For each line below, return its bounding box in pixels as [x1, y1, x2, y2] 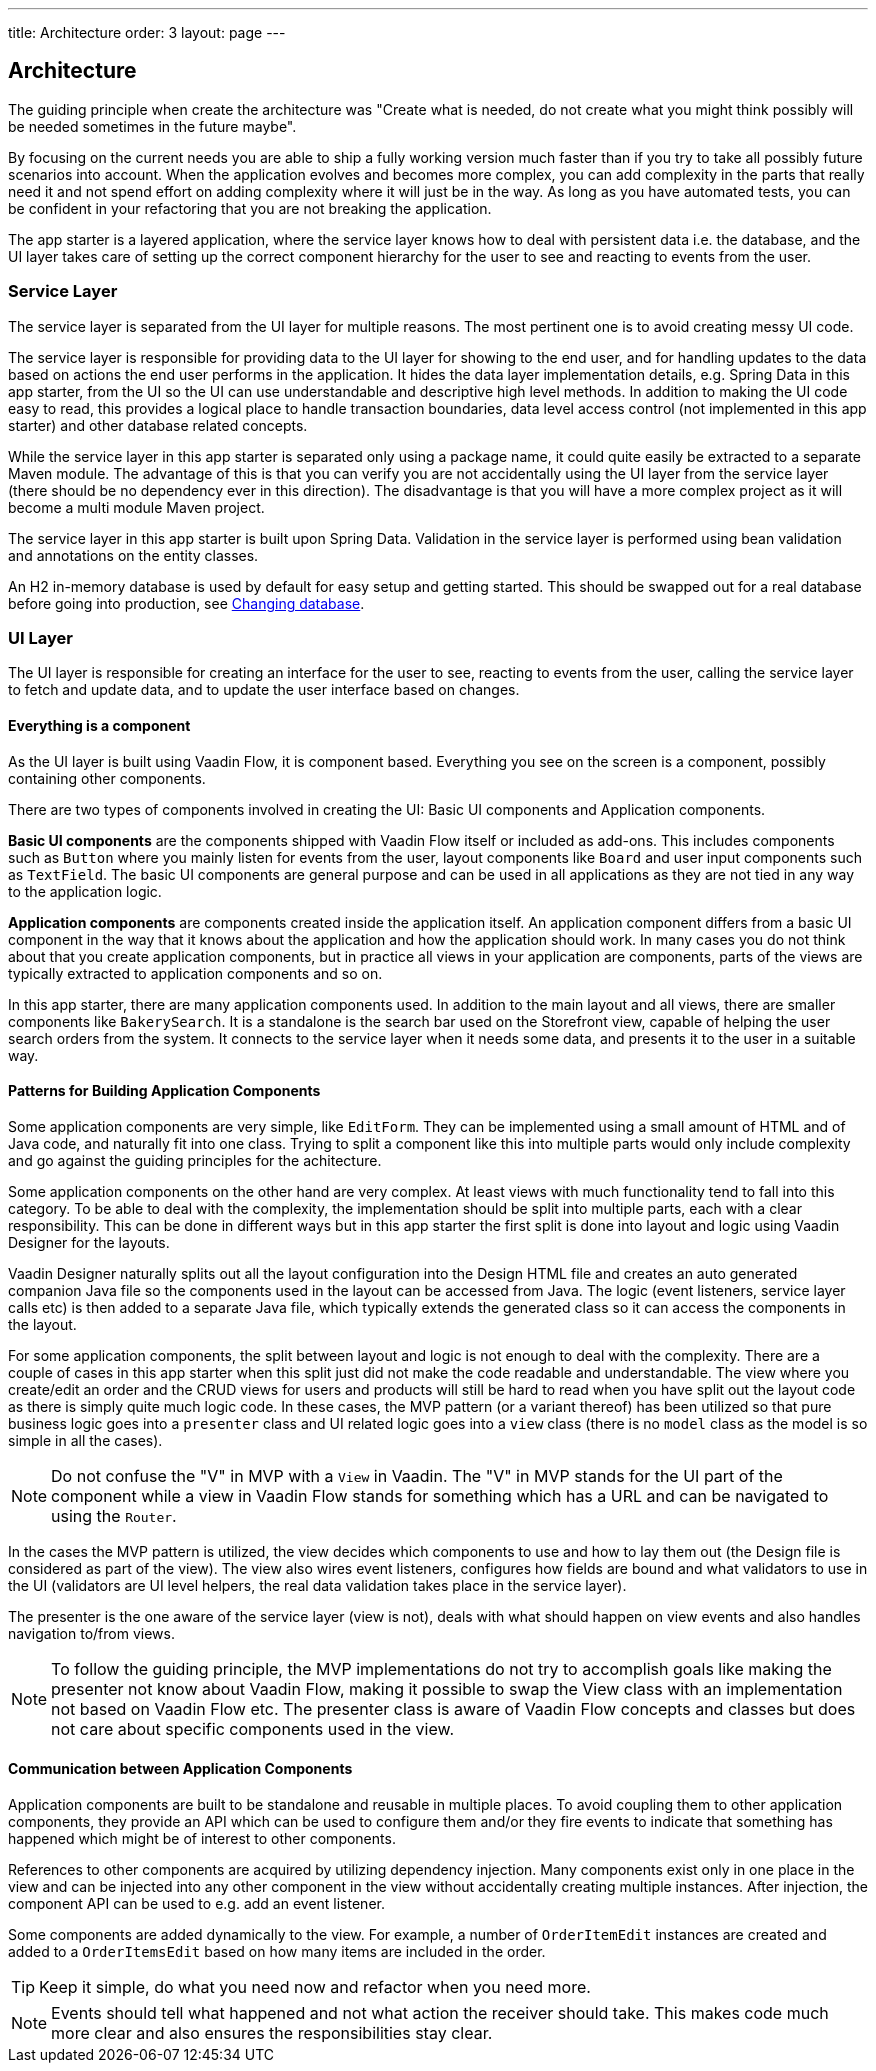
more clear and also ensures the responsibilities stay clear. [51, 2023, 493, 2043]
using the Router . [51, 1505, 177, 1526]
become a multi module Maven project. [8, 498, 265, 516]
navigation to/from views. [8, 1624, 175, 1642]
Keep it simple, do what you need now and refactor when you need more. [39, 1977, 591, 1997]
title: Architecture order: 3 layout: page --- [8, 24, 286, 41]
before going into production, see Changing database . [8, 594, 365, 612]
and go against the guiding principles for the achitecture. [8, 1151, 382, 1169]
